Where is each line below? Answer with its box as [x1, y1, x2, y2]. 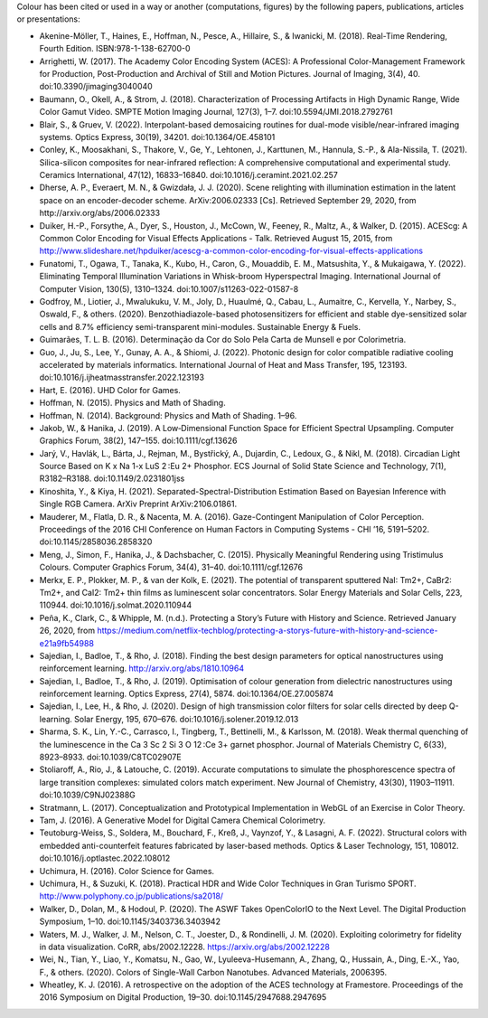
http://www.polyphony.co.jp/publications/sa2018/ [39, 891, 224, 901]
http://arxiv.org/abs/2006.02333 [39, 208, 161, 219]
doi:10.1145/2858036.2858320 [39, 536, 153, 547]
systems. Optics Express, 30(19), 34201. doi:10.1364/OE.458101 [39, 131, 276, 142]
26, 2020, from [39, 625, 95, 636]
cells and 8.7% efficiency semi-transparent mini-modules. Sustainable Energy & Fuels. [39, 321, 361, 332]
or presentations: [16, 14, 80, 24]
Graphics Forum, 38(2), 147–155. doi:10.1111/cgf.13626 [39, 435, 238, 447]
